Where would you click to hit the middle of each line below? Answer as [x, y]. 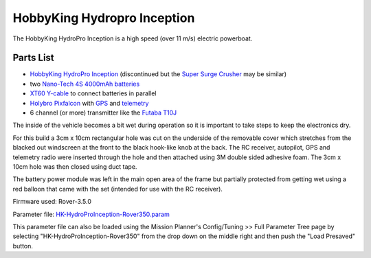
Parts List [33, 58]
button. [23, 246]
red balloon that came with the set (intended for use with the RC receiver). [118, 189]
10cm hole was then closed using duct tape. [75, 166]
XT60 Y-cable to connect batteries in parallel [93, 93]
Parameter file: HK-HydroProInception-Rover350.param [91, 214]
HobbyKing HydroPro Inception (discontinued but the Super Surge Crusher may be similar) [158, 74]
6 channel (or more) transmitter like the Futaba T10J [103, 113]
